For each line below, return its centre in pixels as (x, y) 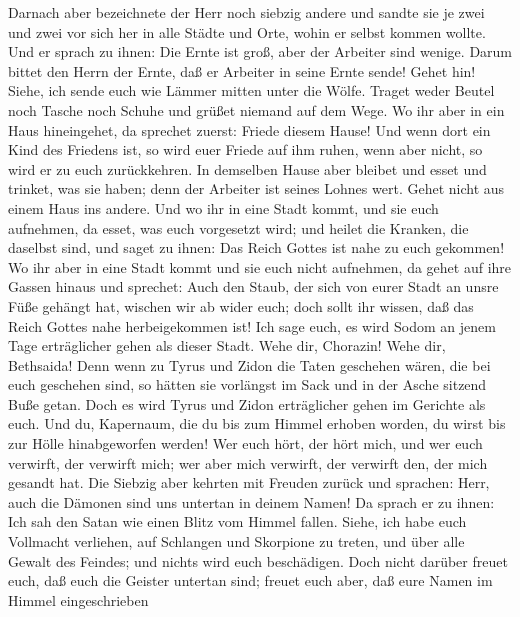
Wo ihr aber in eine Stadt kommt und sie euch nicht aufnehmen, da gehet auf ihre (260, 266)
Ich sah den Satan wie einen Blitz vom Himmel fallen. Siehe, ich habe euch (237, 521)
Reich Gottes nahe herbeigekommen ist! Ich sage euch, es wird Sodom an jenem (252, 325)
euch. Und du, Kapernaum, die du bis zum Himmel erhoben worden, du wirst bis (257, 423)
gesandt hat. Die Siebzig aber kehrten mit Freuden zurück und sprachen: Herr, (249, 482)
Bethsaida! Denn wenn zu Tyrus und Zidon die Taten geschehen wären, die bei (249, 364)
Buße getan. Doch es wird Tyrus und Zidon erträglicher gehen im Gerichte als (247, 403)
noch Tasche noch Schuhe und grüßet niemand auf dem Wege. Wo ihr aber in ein (256, 109)
